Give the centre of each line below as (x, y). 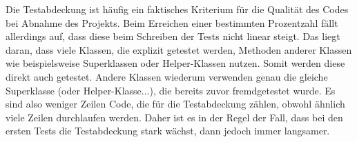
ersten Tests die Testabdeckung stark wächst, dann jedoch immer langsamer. (168, 131)
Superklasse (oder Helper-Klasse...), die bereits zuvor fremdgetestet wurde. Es (171, 90)
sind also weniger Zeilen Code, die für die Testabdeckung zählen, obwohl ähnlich (175, 104)
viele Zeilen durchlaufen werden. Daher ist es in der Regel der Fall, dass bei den (174, 117)
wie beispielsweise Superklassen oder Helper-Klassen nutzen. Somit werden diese (175, 63)
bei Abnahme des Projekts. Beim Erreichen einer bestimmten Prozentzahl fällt (172, 22)
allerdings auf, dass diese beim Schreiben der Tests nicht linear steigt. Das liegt (173, 36)
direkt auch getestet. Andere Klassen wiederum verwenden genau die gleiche (167, 76)
